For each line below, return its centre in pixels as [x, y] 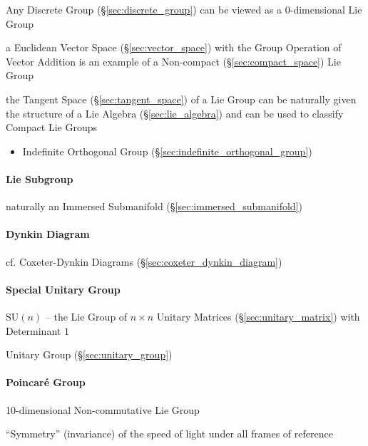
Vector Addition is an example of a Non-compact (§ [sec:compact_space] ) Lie [173, 61]
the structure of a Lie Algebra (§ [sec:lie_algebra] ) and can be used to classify [175, 113]
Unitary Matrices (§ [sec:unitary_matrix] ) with [258, 316]
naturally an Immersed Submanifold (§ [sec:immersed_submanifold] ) [154, 206]
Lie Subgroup [40, 178]
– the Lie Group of [86, 316]
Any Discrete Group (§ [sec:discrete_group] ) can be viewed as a [144, 9]
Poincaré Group [46, 382]
